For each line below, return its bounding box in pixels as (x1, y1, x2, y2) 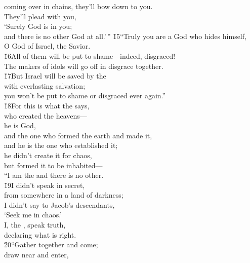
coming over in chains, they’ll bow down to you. (4, 1, 153, 11)
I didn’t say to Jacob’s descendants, (4, 199, 115, 210)
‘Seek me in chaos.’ (4, 209, 62, 220)
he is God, (4, 120, 36, 131)
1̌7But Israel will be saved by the (4, 70, 106, 81)
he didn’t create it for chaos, (4, 149, 92, 160)
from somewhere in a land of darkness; (4, 190, 123, 200)
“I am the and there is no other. (4, 170, 104, 180)
